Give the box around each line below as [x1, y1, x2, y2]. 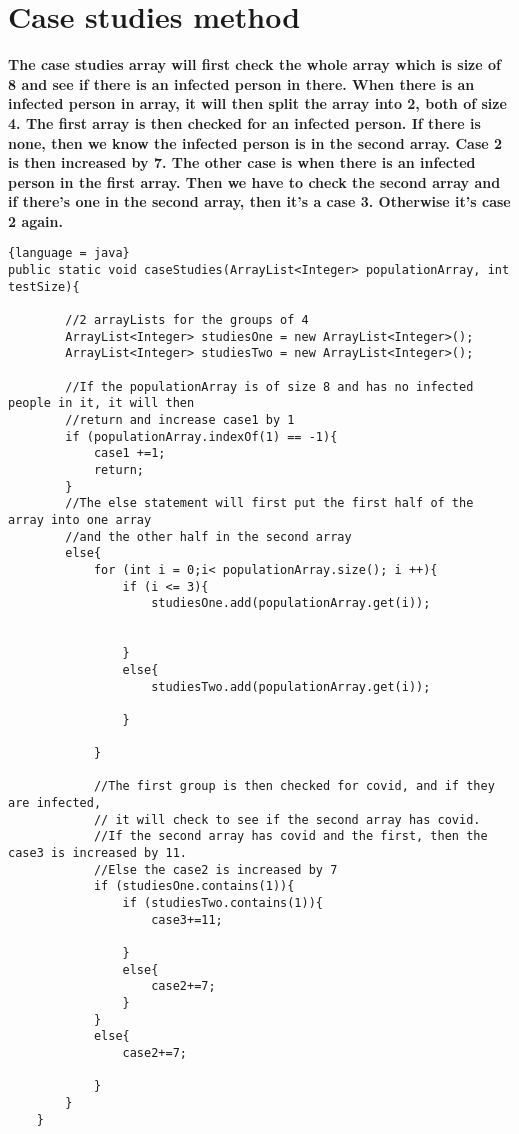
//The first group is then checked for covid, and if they [93, 779, 495, 794]
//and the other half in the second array [65, 529, 352, 544]
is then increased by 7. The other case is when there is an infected [8, 152, 476, 173]
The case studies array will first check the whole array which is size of [8, 54, 501, 75]
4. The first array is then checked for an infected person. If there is [8, 112, 481, 133]
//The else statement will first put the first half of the [65, 496, 474, 511]
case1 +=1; [93, 446, 166, 461]
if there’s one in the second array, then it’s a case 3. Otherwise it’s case [8, 191, 511, 212]
